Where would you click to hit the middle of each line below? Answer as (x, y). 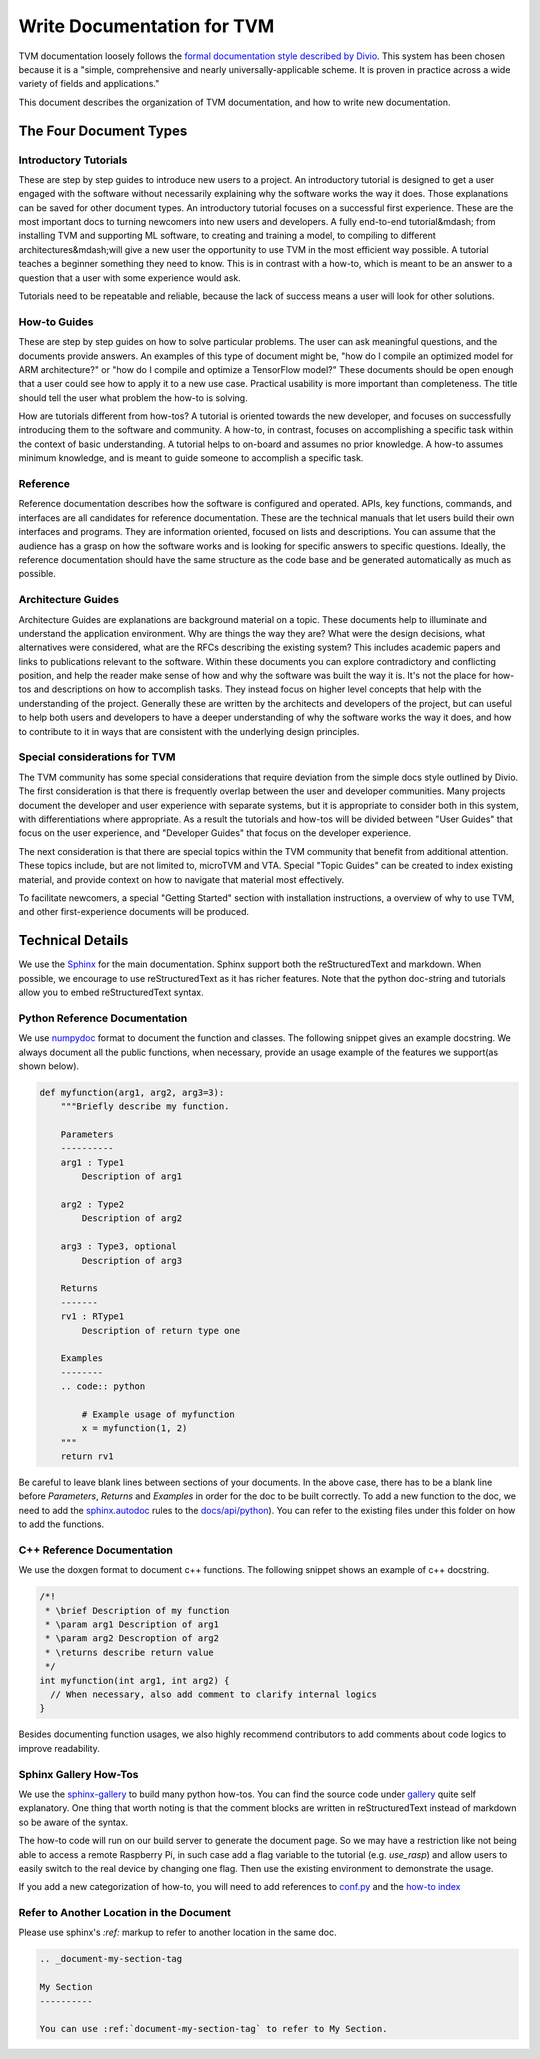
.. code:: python (103, 1386)
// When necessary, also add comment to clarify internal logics (214, 1694)
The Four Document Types (103, 130)
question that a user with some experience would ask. (130, 277)
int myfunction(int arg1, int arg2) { (134, 1680)
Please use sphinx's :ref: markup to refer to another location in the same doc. (177, 1932)
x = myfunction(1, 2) (134, 1428)
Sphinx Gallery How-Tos (78, 1774)
